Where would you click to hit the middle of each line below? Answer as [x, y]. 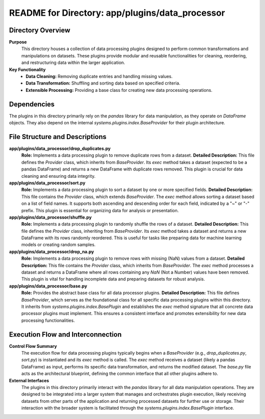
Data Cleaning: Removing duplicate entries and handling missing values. [99, 77]
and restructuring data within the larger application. [73, 63]
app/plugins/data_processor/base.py [48, 286]
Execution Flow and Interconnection [66, 334]
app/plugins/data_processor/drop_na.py [52, 251]
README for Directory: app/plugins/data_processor [117, 13]
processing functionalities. [48, 320]
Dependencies [32, 104]
